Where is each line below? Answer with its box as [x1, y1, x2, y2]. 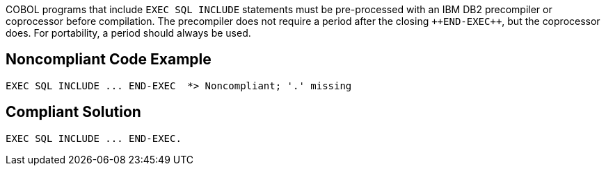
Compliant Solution [6, 103, 141, 121]
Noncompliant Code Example [6, 51, 212, 69]
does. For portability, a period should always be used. [6, 27, 251, 39]
